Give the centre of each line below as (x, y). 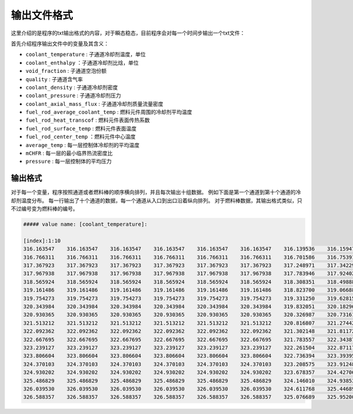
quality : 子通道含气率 (54, 79)
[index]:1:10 (42, 241)
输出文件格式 (42, 15)
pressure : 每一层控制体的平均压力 (69, 161)
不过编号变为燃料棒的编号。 (44, 209)
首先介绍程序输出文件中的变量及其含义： (60, 44)
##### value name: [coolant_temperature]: (85, 224)
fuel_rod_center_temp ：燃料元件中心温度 (81, 137)
